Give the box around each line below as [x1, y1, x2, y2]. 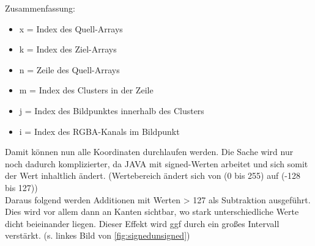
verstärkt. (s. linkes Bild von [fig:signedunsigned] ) [5, 229, 190, 242]
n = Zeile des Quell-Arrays [19, 63, 120, 76]
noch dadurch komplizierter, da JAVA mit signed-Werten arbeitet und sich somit [5, 157, 308, 170]
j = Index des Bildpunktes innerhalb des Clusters [19, 104, 204, 117]
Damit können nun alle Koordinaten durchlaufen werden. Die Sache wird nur [5, 145, 294, 158]
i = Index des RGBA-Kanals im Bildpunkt [19, 125, 180, 137]
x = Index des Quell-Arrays [19, 22, 123, 35]
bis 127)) [5, 181, 38, 194]
